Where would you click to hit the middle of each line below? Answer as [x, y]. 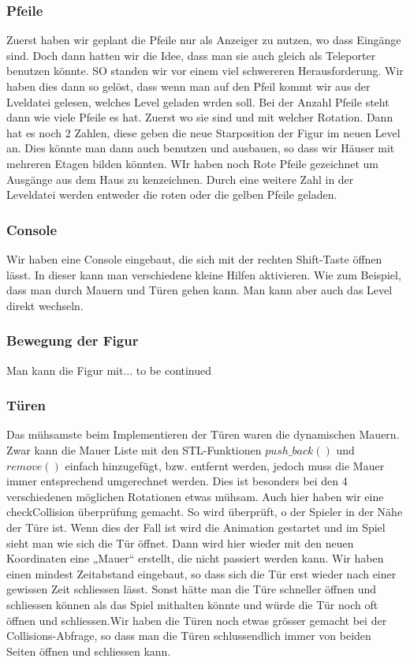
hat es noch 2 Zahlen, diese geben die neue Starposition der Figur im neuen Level [203, 132]
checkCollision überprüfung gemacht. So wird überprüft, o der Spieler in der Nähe [205, 512]
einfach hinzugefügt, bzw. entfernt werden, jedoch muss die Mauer [225, 465]
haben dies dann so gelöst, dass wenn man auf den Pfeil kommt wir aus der [188, 86]
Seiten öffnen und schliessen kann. [89, 651]
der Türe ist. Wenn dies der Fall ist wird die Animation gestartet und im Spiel [196, 527]
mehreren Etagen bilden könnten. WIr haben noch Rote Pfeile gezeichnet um [193, 163]
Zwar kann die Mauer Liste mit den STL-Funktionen [134, 449]
